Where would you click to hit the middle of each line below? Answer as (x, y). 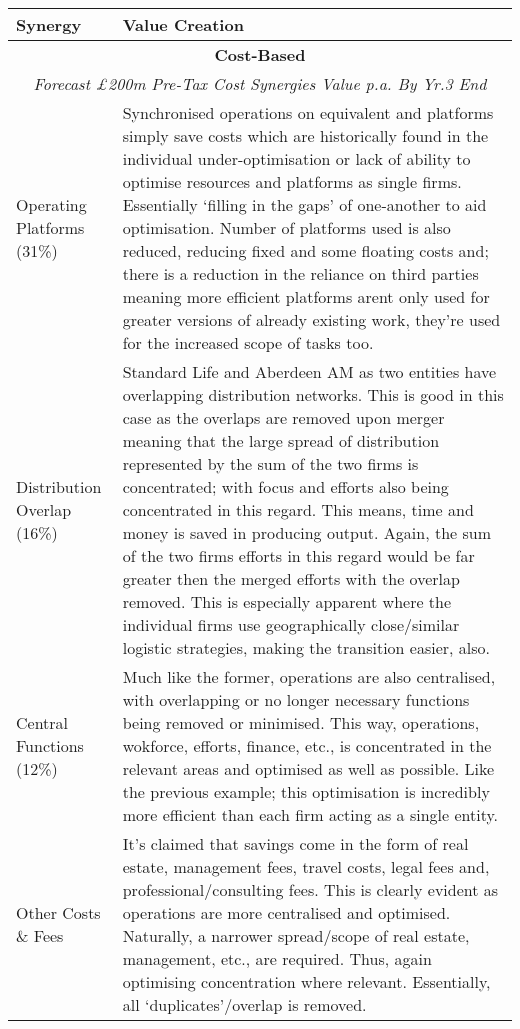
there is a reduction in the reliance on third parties (300, 273)
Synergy (49, 24)
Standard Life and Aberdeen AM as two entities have (309, 371)
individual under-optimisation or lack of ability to (296, 158)
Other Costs (58, 912)
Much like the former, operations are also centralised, (309, 676)
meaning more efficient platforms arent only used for (306, 296)
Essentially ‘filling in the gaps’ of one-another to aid (304, 204)
